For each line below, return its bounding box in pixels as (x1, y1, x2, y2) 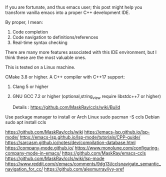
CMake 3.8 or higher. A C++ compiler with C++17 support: (5, 74, 125, 79)
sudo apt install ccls (5, 119, 46, 125)
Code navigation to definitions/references (12, 34, 98, 40)
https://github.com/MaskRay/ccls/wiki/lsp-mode (5, 155, 105, 161)
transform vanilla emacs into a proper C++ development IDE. (5, 9, 130, 15)
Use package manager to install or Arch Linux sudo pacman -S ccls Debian (5, 113, 160, 119)
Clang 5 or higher (12, 83, 48, 89)
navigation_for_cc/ (5, 166, 43, 172)
